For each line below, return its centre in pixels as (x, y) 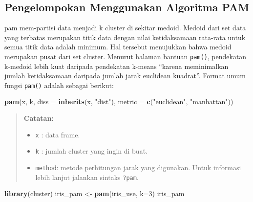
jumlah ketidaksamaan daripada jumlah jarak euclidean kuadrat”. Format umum (125, 76)
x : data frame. (58, 134)
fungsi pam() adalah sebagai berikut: (59, 85)
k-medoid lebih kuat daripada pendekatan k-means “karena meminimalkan (116, 66)
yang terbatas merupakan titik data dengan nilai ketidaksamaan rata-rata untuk (125, 37)
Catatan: (39, 118)
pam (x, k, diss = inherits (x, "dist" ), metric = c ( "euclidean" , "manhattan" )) (119, 101)
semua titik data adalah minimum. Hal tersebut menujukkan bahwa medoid (118, 47)
